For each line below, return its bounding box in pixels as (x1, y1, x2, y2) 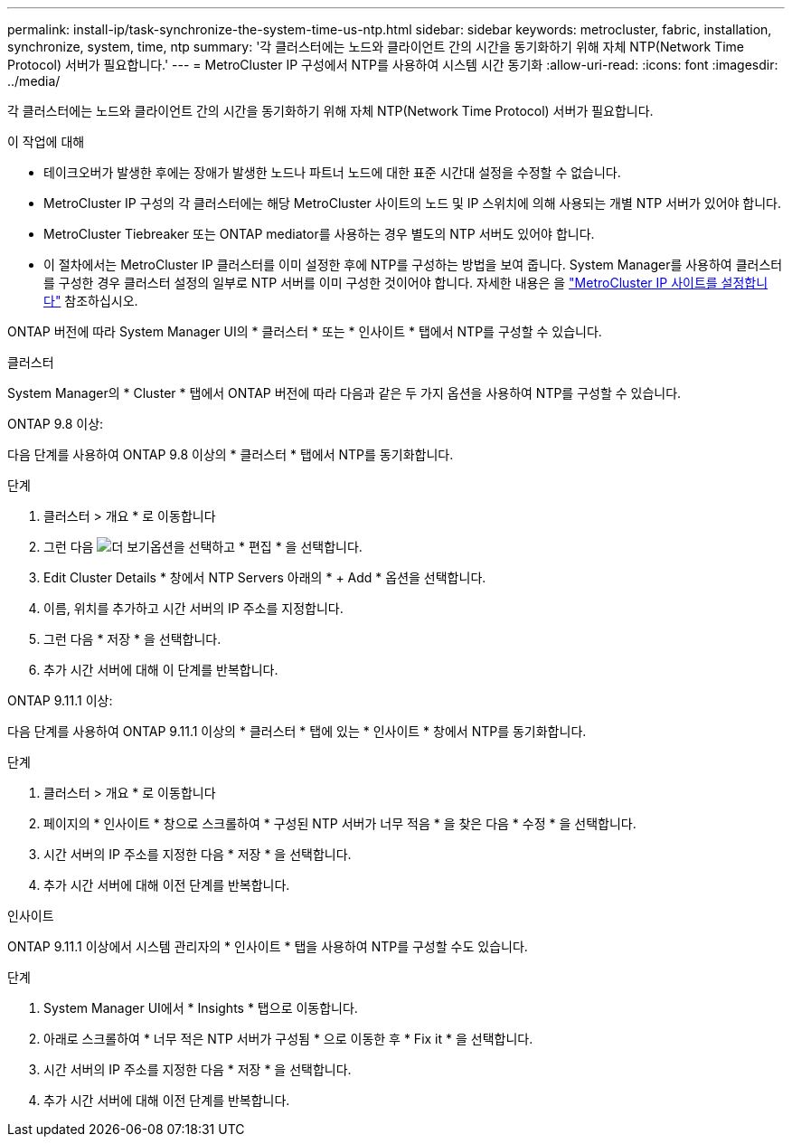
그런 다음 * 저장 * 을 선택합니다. (43, 631, 222, 647)
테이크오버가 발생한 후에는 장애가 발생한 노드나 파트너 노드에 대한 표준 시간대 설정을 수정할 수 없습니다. (43, 165, 621, 180)
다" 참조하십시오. (43, 293, 138, 308)
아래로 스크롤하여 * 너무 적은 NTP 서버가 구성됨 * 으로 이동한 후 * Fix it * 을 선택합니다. (43, 1031, 533, 1046)
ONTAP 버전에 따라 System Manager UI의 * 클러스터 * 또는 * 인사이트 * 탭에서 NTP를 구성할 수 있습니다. (7, 324, 602, 339)
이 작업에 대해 (7, 134, 85, 149)
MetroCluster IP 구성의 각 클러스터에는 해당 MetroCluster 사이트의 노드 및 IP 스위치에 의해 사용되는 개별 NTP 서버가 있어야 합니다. (43, 195, 781, 211)
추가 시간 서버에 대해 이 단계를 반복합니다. (43, 662, 278, 677)
